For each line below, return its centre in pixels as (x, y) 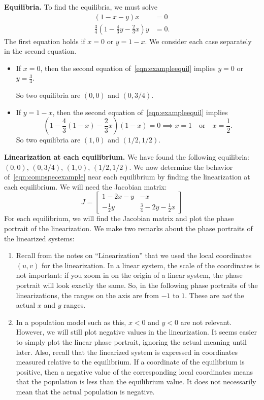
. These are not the (214, 295)
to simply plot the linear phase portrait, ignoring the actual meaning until (131, 341)
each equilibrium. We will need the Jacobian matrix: (86, 186)
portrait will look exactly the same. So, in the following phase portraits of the (137, 285)
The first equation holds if (45, 41)
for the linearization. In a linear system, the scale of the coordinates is (151, 265)
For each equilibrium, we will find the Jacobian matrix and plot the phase (119, 218)
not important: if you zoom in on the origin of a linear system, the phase (129, 275)
